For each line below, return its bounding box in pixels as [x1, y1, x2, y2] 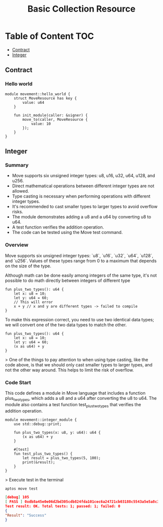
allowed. [12, 188, 29, 194]
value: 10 [31, 121, 51, 126]
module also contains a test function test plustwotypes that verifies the [5, 401, 142, 409]
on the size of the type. [5, 263, 51, 269]
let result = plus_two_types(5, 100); [22, 455, 101, 461]
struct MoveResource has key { [14, 96, 77, 100]
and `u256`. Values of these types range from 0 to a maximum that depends [5, 258, 157, 263]
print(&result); [22, 460, 55, 464]
